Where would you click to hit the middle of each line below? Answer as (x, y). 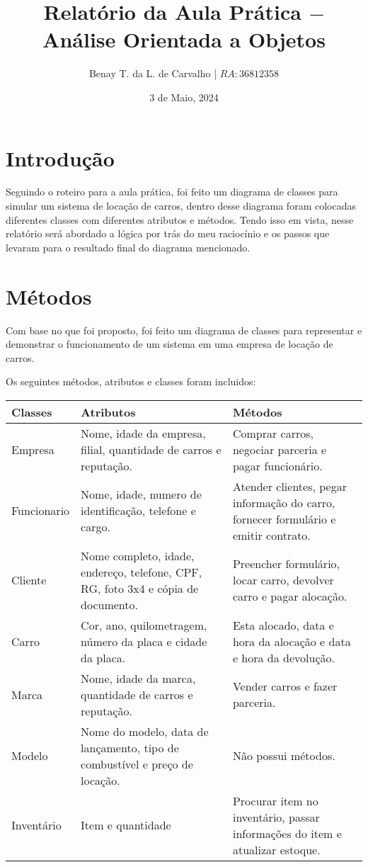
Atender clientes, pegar (289, 486)
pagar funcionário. (277, 465)
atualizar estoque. (276, 849)
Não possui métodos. (284, 756)
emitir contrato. (271, 535)
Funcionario (41, 511)
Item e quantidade (126, 825)
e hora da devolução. (283, 657)
